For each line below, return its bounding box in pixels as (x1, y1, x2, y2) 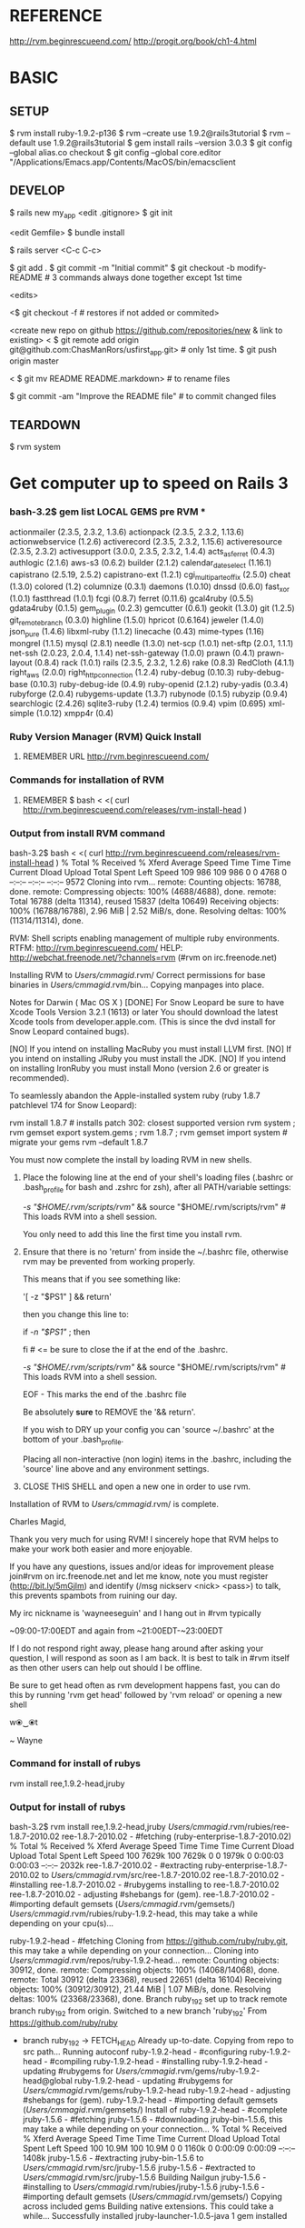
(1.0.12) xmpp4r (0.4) (35, 708, 114, 719)
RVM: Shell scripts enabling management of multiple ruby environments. (9, 933, 280, 944)
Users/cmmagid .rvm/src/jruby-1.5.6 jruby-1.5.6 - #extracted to (22, 2163, 256, 2173)
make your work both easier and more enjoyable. (9, 1543, 193, 1554)
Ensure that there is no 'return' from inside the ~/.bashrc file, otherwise (22, 1246, 289, 1257)
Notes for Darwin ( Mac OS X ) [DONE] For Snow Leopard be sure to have (9, 996, 284, 1007)
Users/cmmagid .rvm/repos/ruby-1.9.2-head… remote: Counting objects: (9, 1955, 280, 1966)
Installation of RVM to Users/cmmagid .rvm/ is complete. (9, 1498, 220, 1509)
